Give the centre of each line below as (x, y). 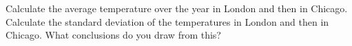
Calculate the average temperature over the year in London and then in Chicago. (177, 8)
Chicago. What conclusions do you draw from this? (113, 35)
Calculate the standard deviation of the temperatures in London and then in (167, 21)
